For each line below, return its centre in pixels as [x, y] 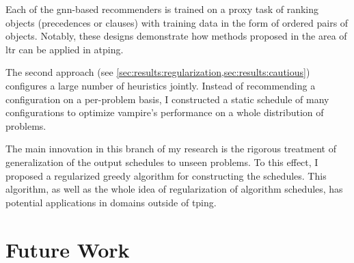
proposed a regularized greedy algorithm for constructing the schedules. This [166, 175]
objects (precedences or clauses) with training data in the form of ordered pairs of [177, 22]
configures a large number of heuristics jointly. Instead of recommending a [161, 85]
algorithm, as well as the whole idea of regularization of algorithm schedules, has [174, 189]
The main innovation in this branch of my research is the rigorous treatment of [171, 149]
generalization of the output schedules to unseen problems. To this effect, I [162, 162]
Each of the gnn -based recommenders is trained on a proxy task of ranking [162, 9]
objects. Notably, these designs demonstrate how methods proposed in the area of [176, 36]
